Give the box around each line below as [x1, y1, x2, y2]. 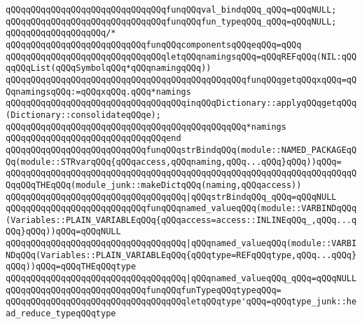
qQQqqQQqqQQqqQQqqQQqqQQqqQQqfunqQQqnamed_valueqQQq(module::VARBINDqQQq [6, 203, 357, 214]
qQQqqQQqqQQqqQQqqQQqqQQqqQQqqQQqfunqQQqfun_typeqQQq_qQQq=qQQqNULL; [6, 16, 337, 27]
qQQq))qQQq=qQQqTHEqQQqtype [6, 262, 137, 272]
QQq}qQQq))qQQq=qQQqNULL [6, 227, 121, 237]
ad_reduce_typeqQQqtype [6, 309, 116, 319]
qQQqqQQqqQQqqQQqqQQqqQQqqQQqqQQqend [6, 133, 181, 144]
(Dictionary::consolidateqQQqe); [6, 109, 161, 120]
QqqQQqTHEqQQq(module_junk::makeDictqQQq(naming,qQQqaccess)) [6, 180, 302, 190]
